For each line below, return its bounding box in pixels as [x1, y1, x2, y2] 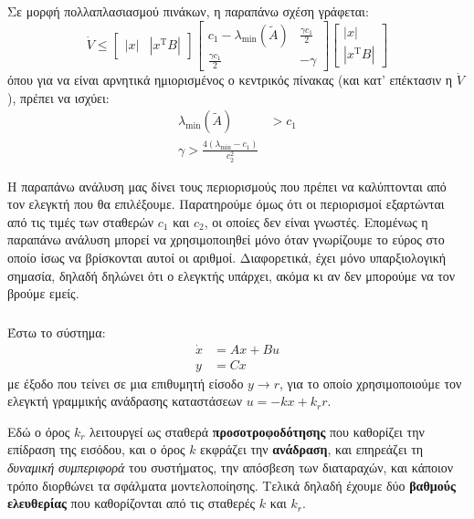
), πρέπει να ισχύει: [7, 88, 110, 107]
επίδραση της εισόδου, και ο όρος [7, 440, 185, 459]
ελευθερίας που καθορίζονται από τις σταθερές [7, 493, 256, 513]
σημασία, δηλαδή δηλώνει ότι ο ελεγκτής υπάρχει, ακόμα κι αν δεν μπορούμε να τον [7, 265, 456, 285]
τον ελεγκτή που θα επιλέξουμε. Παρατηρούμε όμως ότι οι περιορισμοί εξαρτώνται [7, 194, 445, 213]
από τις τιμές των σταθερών [7, 212, 154, 231]
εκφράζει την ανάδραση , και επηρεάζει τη [200, 440, 424, 459]
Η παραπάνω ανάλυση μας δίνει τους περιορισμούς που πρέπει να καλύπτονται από [7, 176, 447, 195]
